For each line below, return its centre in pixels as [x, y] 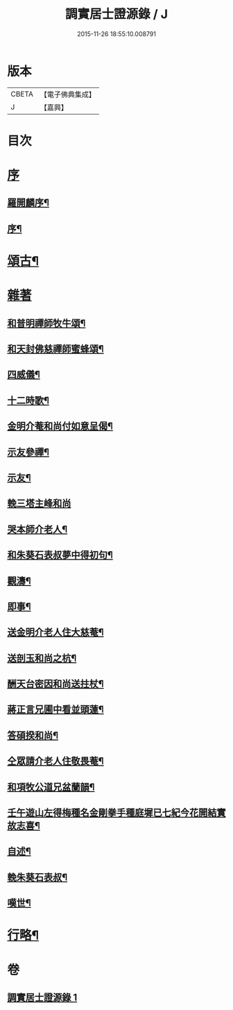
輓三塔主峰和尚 [39, 504]
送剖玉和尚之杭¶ [42, 658]
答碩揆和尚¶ [33, 735]
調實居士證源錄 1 [42, 997]
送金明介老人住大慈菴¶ [55, 632]
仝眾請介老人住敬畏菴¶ [55, 761]
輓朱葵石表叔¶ [37, 877]
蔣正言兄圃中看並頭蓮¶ [55, 710]
